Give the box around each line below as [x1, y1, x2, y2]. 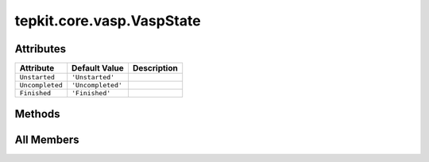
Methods [14, 107, 60, 121]
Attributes [14, 42, 67, 56]
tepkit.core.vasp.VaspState [14, 12, 202, 29]
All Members [14, 133, 79, 146]
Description [132, 63, 178, 74]
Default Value [71, 63, 125, 74]
